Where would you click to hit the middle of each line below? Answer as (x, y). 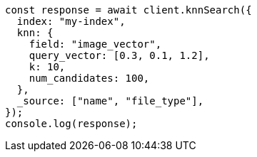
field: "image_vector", (95, 44)
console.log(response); (71, 124)
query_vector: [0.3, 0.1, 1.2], (119, 55)
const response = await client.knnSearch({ (128, 10)
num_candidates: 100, (89, 78)
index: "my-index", (71, 21)
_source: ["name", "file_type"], (110, 101)
